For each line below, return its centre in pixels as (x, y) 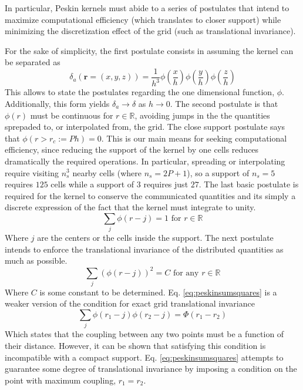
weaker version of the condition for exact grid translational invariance (130, 303)
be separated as (33, 62)
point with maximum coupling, (60, 380)
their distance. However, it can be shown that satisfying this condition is (135, 345)
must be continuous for (72, 115)
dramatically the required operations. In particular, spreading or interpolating (145, 161)
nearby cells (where (107, 172)
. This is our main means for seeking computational (194, 138)
